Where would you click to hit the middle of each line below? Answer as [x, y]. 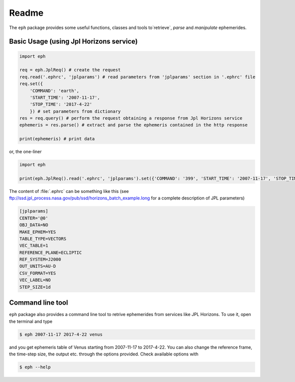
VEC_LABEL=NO [35, 280]
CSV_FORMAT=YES [38, 273]
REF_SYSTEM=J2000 [40, 259]
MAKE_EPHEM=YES [38, 232]
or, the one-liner [25, 152]
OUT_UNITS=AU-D [38, 266]
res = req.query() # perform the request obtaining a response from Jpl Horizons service [131, 118]
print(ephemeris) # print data [57, 139]
